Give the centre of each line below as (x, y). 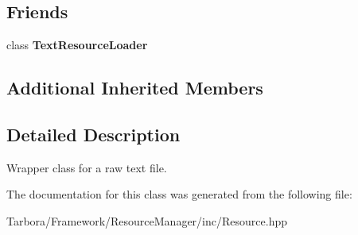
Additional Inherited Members (135, 88)
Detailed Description (93, 134)
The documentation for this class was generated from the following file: (179, 194)
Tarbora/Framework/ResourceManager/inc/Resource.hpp (147, 220)
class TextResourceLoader (77, 45)
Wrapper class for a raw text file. (87, 167)
